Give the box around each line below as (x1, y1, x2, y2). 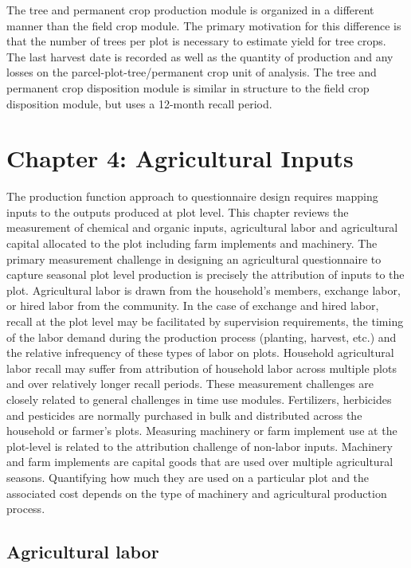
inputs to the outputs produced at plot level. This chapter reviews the (6, 203, 349, 220)
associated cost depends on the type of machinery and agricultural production (6, 484, 387, 501)
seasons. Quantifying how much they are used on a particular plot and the (6, 468, 370, 485)
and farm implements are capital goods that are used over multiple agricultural (6, 453, 393, 470)
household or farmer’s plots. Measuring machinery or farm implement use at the (6, 422, 397, 439)
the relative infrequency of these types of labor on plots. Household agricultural (6, 344, 394, 361)
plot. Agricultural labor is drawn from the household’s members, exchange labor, (6, 281, 401, 298)
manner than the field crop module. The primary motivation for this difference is (6, 17, 401, 33)
